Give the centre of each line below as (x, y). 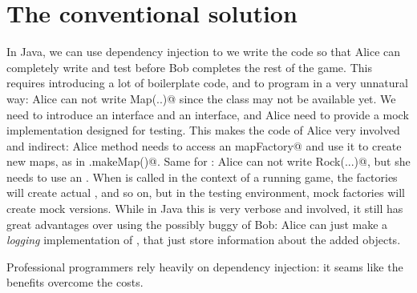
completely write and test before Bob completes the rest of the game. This (189, 67)
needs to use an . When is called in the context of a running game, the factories (202, 177)
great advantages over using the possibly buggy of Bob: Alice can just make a (197, 224)
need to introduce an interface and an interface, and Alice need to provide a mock (208, 114)
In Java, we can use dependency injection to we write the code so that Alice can (204, 52)
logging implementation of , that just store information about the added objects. (204, 240)
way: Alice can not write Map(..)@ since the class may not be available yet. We (201, 98)
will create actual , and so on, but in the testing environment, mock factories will (206, 193)
